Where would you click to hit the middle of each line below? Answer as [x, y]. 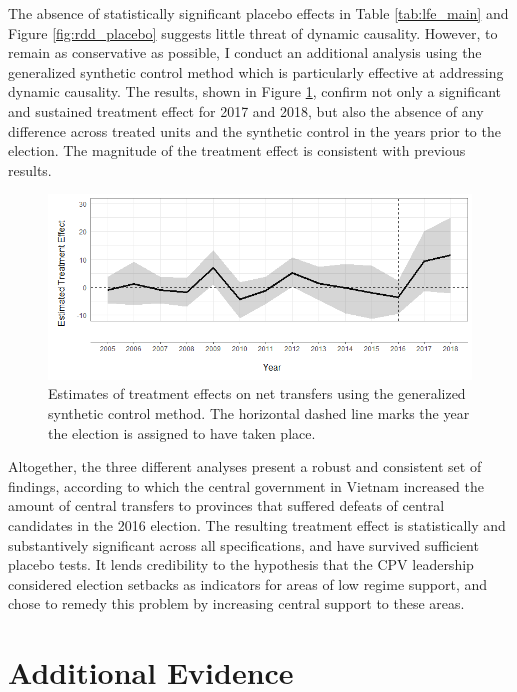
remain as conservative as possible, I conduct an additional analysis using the [245, 52]
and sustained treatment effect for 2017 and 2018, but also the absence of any [246, 110]
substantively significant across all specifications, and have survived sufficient [243, 544]
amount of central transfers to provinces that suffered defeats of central [226, 505]
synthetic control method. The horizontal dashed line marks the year [259, 413]
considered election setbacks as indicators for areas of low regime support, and [248, 583]
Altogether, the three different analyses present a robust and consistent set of [245, 466]
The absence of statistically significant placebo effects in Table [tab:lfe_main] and [258, 13]
